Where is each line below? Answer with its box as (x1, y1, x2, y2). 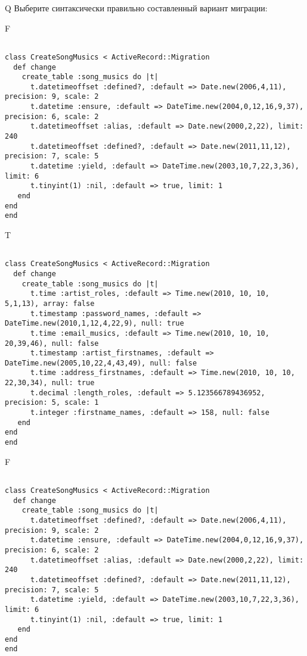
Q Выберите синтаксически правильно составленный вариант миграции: (5, 2, 268, 14)
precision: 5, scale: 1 (5, 398, 99, 407)
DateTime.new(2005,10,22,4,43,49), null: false (5, 358, 197, 367)
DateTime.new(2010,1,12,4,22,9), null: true (5, 319, 184, 328)
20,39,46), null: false (5, 339, 99, 348)
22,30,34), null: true (5, 379, 95, 388)
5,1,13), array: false (5, 299, 95, 308)
